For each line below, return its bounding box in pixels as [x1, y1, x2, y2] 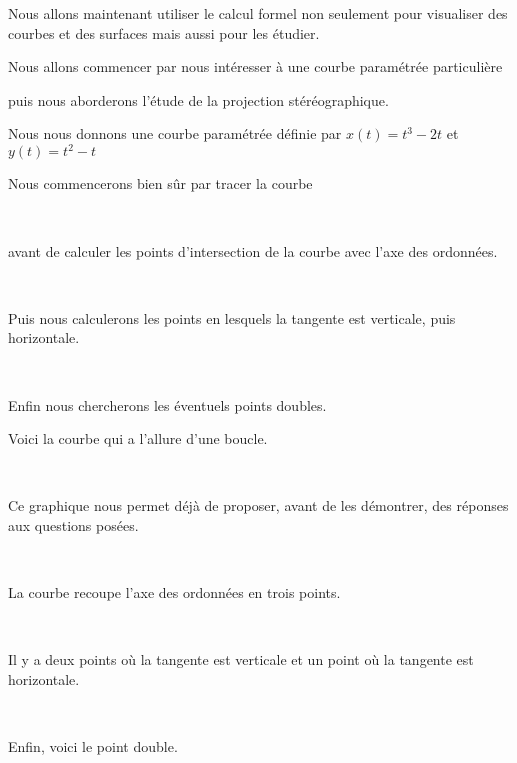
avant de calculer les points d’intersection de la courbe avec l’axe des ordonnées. [8, 240, 498, 261]
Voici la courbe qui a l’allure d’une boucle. [8, 428, 268, 449]
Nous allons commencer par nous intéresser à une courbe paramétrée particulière [8, 56, 503, 77]
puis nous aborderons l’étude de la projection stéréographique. [8, 89, 389, 110]
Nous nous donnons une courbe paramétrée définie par [8, 123, 342, 144]
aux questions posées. [8, 515, 139, 535]
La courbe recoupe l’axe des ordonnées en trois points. [8, 582, 341, 603]
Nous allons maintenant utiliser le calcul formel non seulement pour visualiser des [8, 3, 508, 23]
